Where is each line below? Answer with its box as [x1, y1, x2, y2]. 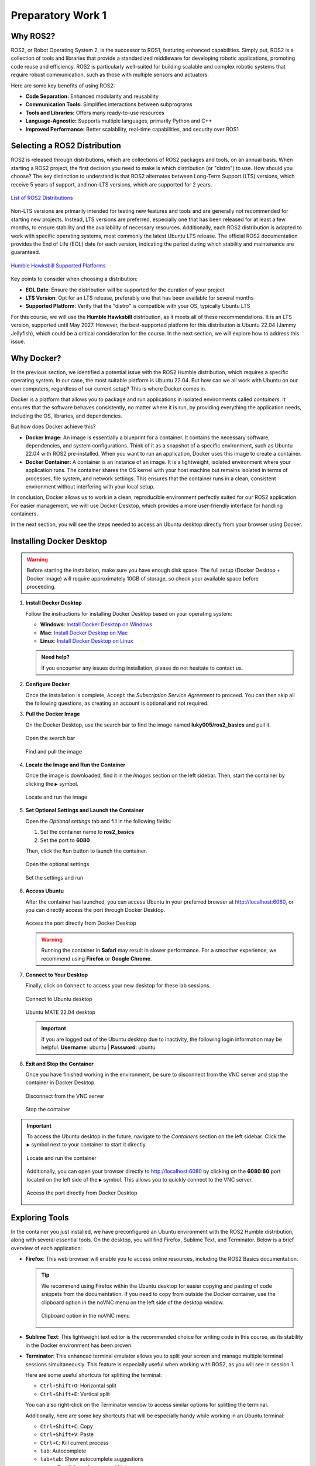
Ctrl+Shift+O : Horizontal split [40, 1382, 117, 1389]
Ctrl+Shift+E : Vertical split [40, 1390, 111, 1397]
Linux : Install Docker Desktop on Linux [40, 637, 133, 644]
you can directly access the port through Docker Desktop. [25, 906, 166, 913]
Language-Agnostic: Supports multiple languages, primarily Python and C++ [25, 117, 212, 124]
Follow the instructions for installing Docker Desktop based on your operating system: [25, 610, 232, 617]
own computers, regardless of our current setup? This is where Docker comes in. [11, 385, 207, 392]
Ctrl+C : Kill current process [40, 1439, 109, 1446]
